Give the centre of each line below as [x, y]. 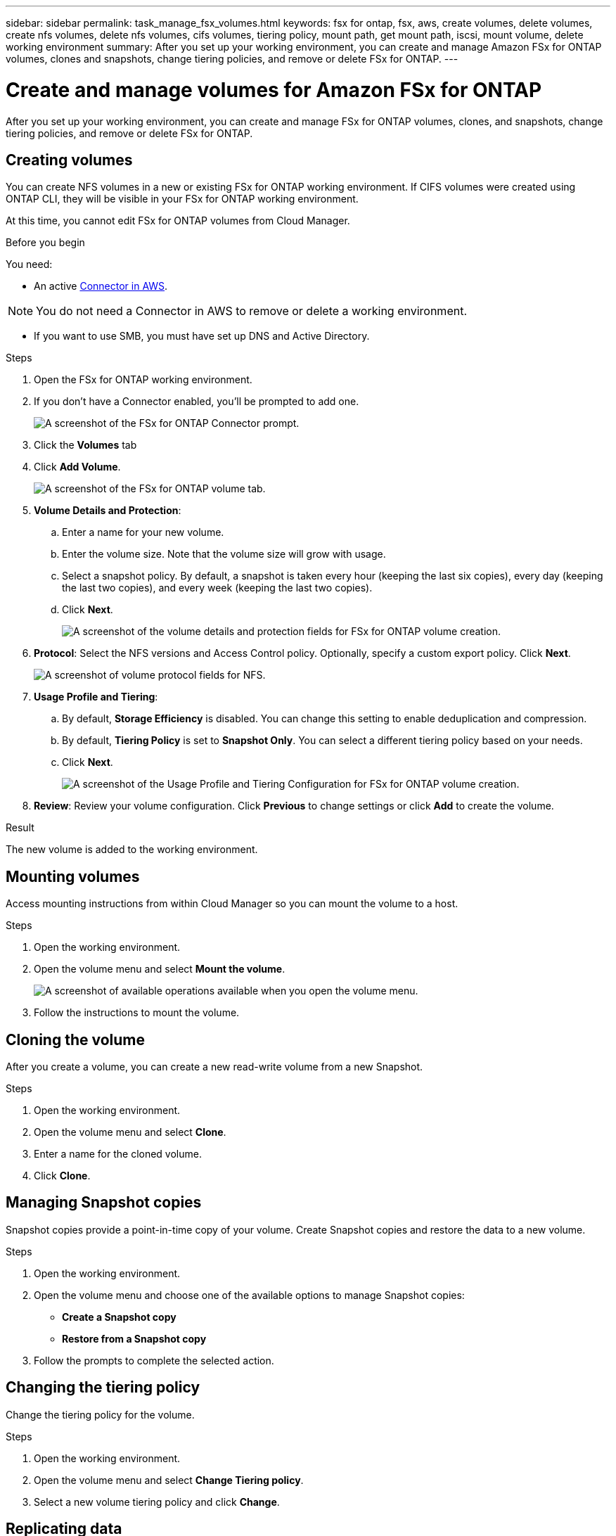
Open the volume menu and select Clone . [130, 1132]
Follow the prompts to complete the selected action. [154, 1360]
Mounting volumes [73, 876]
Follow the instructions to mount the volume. [137, 1013]
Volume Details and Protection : [108, 511]
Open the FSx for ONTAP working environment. [143, 380]
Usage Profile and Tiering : [96, 697]
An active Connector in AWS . [101, 286]
